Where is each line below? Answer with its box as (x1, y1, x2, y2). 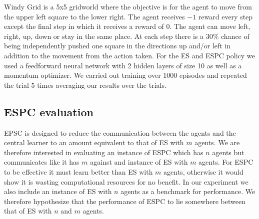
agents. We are (194, 137, 240, 148)
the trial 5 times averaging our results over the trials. (4, 79, 166, 90)
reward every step (198, 11, 253, 21)
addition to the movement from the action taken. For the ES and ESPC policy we (4, 50, 255, 60)
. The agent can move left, (169, 21, 250, 31)
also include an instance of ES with (4, 186, 112, 197)
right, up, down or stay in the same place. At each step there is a (4, 30, 203, 41)
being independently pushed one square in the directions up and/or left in (4, 40, 231, 51)
